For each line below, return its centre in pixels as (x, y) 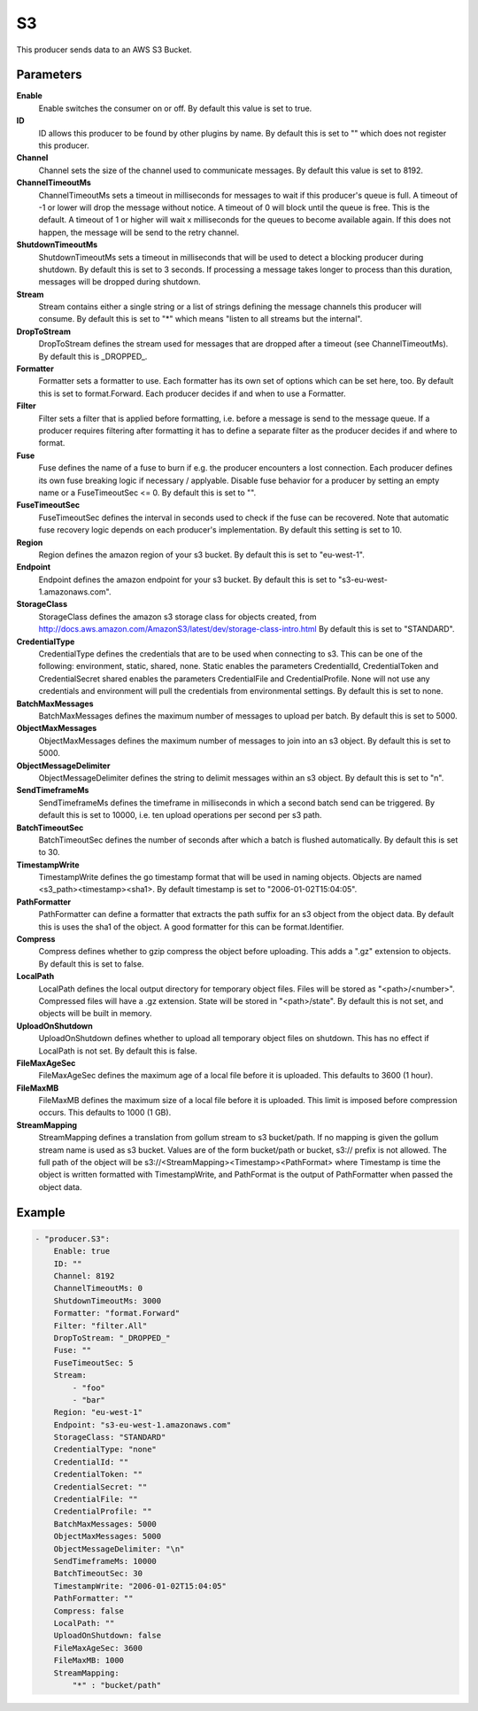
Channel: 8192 (84, 1276)
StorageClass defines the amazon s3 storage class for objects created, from (177, 617)
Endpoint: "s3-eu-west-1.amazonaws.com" (143, 1425)
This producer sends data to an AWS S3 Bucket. (104, 50)
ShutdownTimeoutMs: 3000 (108, 1301)
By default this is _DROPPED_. (93, 356)
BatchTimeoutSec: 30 (98, 1574)
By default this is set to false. (91, 964)
